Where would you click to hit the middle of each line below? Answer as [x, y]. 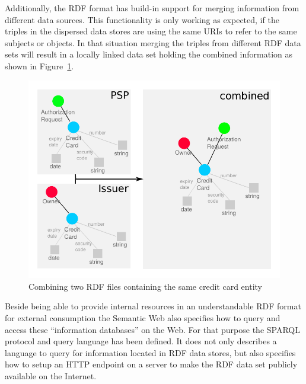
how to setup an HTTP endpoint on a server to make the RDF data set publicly [151, 364]
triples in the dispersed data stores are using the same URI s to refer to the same [151, 31]
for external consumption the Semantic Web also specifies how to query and [143, 318]
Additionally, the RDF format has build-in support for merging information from [152, 8]
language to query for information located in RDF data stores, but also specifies [150, 352]
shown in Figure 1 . [39, 65]
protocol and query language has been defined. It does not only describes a [141, 341]
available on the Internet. [51, 376]
